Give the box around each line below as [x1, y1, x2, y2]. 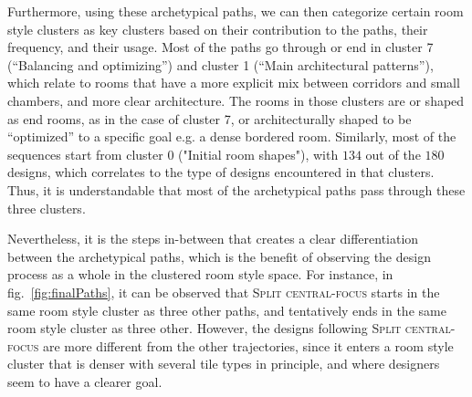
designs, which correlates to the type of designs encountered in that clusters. [7, 162, 435, 182]
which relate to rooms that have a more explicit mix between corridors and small [7, 73, 460, 92]
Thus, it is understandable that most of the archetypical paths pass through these [7, 180, 466, 199]
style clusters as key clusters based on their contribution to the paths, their [7, 19, 428, 38]
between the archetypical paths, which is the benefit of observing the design [7, 246, 431, 266]
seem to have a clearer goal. [7, 371, 163, 391]
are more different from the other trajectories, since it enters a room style [42, 336, 454, 355]
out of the [365, 144, 421, 163]
